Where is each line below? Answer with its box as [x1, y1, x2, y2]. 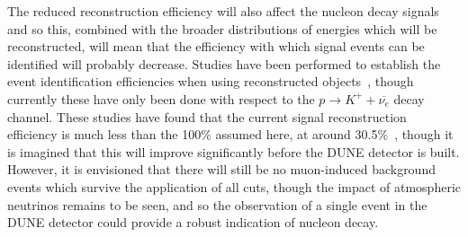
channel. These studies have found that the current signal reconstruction [7, 107, 407, 126]
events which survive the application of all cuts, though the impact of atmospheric [7, 177, 461, 196]
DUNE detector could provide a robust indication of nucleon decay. [7, 213, 379, 232]
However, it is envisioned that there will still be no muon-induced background [7, 160, 436, 179]
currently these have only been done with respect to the [7, 89, 315, 108]
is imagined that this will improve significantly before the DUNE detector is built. [7, 142, 460, 161]
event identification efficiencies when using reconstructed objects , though [7, 72, 414, 91]
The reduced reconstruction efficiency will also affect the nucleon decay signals [7, 2, 439, 20]
